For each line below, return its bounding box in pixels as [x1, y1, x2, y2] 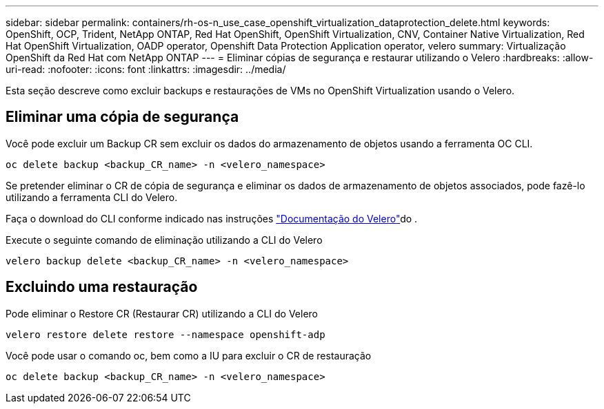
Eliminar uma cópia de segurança [6, 108, 239, 126]
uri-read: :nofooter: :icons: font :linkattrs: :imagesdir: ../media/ [6, 63, 286, 75]
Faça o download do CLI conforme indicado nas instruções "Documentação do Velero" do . [6, 212, 418, 224]
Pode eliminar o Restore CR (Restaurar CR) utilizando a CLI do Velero [6, 307, 319, 319]
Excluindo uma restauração [6, 278, 198, 296]
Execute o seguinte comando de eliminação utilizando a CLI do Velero [6, 233, 323, 246]
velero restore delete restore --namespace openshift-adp [6, 328, 325, 340]
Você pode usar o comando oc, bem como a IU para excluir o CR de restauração [6, 349, 372, 361]
